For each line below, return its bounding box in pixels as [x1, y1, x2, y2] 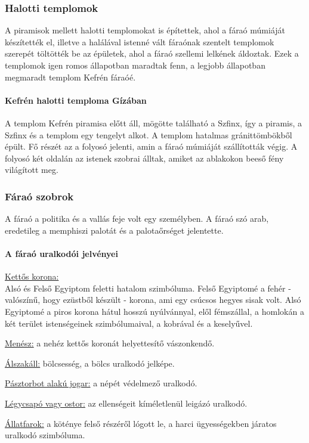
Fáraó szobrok [5, 188, 74, 203]
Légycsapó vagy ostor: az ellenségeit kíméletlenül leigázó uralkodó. [5, 396, 248, 409]
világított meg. [5, 163, 58, 176]
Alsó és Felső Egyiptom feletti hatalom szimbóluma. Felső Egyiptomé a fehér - [5, 281, 291, 294]
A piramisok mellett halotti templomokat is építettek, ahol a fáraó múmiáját [5, 24, 286, 36]
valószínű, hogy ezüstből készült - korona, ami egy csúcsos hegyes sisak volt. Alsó [5, 293, 301, 306]
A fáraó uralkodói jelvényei [5, 247, 118, 259]
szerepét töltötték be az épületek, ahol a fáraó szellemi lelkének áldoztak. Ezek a [5, 47, 299, 60]
